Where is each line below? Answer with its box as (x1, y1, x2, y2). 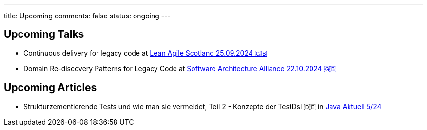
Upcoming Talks (4, 28, 84, 41)
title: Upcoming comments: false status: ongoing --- (4, 12, 171, 20)
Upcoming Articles (4, 81, 97, 94)
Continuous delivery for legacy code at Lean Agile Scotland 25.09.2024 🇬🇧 (23, 49, 267, 57)
